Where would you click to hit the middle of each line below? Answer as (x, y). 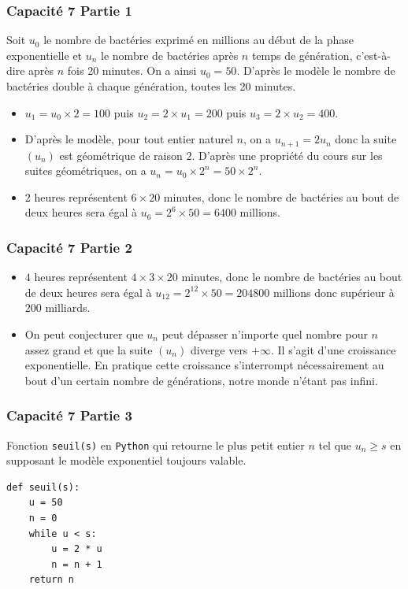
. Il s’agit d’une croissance (333, 349)
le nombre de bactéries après (170, 55)
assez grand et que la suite (89, 349)
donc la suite (366, 139)
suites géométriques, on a (85, 170)
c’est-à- (373, 55)
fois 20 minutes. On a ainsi (132, 70)
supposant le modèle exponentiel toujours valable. (126, 460)
